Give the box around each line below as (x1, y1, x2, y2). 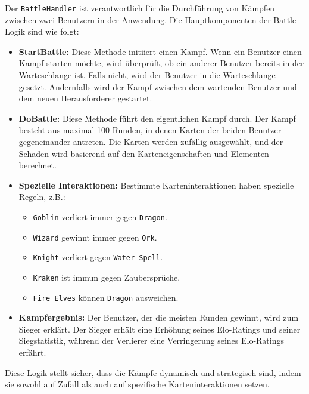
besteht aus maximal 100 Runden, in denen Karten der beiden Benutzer (18, 124, 282, 136)
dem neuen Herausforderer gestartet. (18, 92, 152, 104)
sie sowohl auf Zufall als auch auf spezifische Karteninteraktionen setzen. (5, 378, 270, 390)
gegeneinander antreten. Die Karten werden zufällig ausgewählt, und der (18, 136, 283, 147)
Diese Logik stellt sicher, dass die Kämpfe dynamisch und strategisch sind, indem (5, 366, 301, 378)
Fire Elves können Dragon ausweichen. (33, 291, 179, 303)
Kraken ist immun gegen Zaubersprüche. (33, 270, 180, 283)
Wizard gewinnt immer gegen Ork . (33, 230, 157, 243)
